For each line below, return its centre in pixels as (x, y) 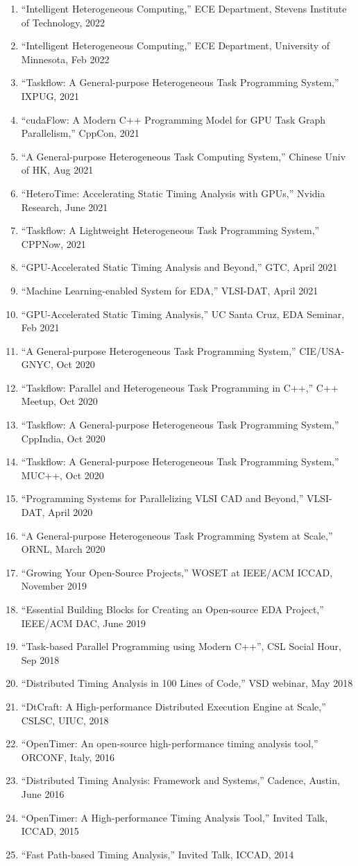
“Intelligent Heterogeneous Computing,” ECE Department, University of (175, 45)
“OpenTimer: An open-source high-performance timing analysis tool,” (170, 743)
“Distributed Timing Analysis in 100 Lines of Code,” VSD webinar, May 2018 (187, 683)
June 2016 (43, 793)
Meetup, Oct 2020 (59, 401)
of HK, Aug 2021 (57, 170)
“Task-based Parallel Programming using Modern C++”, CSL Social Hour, (181, 646)
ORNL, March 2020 (63, 549)
